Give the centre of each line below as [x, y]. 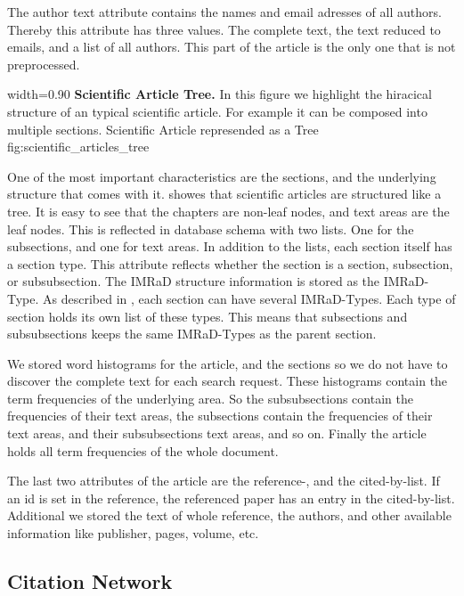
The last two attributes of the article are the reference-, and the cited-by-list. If [224, 481]
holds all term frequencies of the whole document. [143, 450]
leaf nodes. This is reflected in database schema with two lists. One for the [211, 229]
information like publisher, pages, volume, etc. [133, 533]
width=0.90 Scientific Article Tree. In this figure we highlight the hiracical [220, 94]
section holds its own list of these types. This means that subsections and [208, 316]
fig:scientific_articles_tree [78, 147]
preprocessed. [44, 64]
